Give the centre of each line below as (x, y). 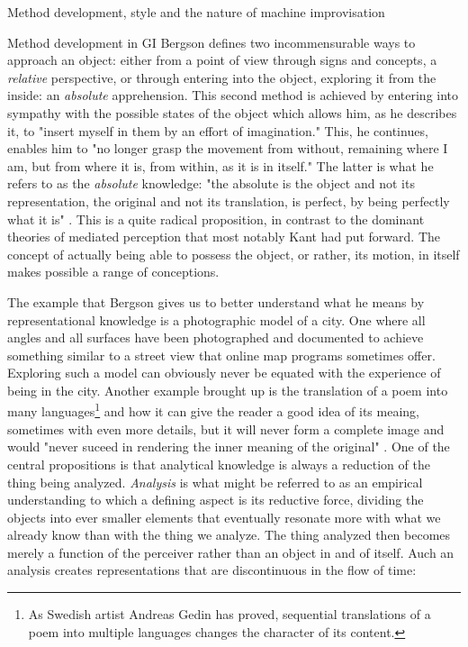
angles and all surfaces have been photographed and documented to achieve (216, 337)
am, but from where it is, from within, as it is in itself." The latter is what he (220, 165)
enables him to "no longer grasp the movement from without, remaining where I (228, 148)
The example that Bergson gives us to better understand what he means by (216, 301)
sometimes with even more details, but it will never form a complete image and (226, 428)
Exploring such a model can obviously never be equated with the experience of (224, 373)
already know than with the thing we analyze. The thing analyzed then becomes (229, 535)
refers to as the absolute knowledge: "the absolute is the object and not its (211, 183)
